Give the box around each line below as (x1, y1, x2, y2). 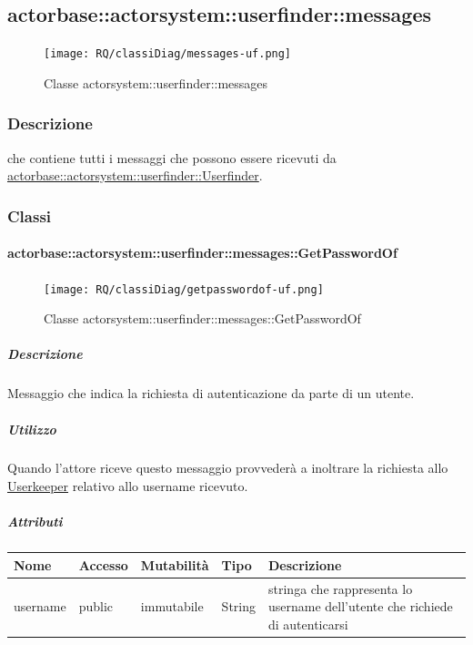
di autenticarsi (268, 614, 348, 633)
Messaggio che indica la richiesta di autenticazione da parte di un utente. (7, 384, 415, 403)
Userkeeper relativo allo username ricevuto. (7, 476, 248, 496)
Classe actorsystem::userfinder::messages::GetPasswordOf (44, 309, 361, 328)
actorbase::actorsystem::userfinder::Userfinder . (7, 166, 263, 185)
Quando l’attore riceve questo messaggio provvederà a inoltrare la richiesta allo (7, 458, 448, 477)
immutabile (140, 597, 204, 616)
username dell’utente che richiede (268, 597, 453, 616)
